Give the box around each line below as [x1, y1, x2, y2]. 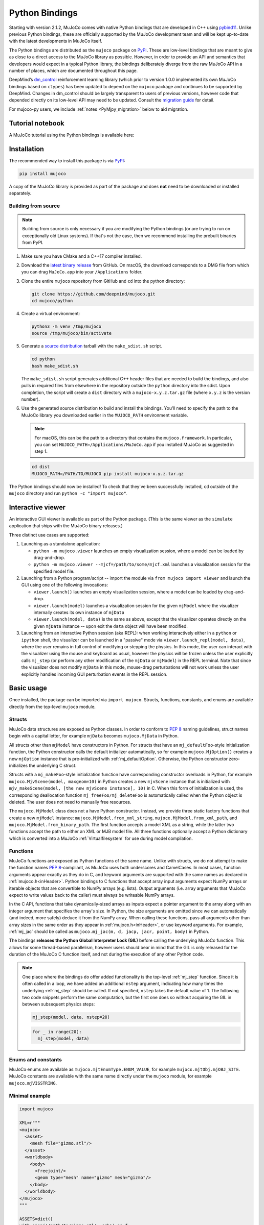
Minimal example [9, 1092, 51, 1099]
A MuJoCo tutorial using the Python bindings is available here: [9, 132, 134, 138]
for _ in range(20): [32, 1029, 82, 1034]
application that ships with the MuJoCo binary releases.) [9, 523, 123, 529]
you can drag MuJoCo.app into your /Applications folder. [21, 269, 143, 275]
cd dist [31, 464, 50, 470]
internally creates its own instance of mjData [33, 610, 125, 615]
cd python [31, 356, 55, 362]
